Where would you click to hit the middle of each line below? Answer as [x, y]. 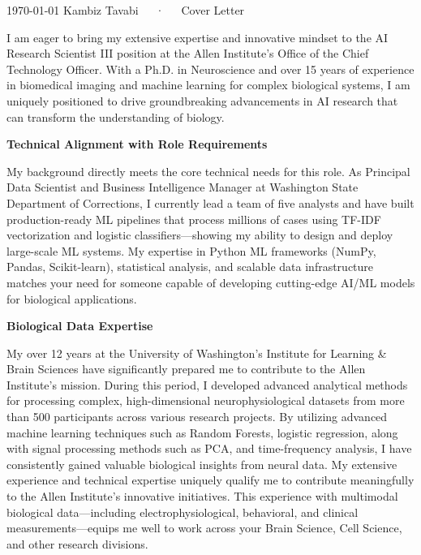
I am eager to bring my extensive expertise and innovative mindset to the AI [198, 37]
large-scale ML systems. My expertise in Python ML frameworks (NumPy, [191, 250]
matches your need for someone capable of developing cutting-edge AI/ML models [211, 282]
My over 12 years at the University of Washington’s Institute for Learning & [197, 353]
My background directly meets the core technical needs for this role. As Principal [208, 171]
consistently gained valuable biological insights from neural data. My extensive [202, 464]
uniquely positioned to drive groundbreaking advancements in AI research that [202, 100]
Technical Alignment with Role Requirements [137, 144]
